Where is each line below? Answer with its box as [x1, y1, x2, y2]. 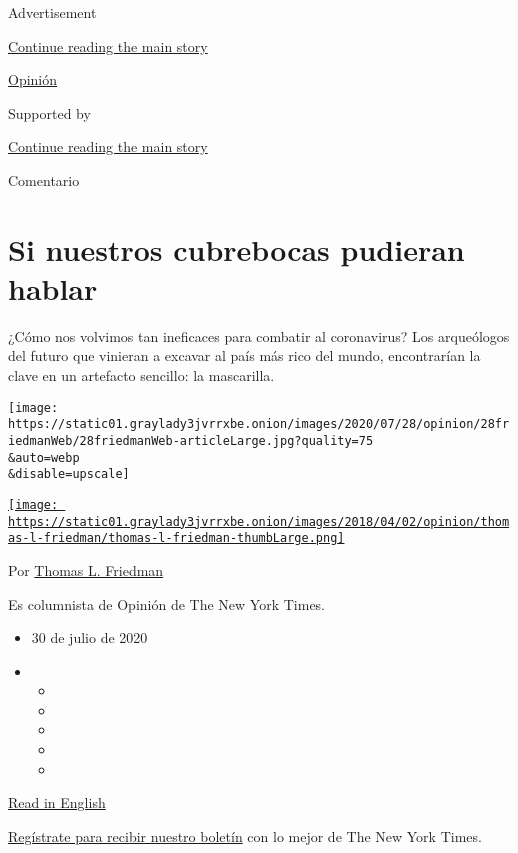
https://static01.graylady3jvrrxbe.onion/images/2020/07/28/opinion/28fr [8, 417, 510, 432]
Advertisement [8, 2, 97, 22]
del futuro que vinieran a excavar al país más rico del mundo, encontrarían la [8, 345, 481, 366]
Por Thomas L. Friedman [8, 559, 164, 580]
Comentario [8, 169, 80, 190]
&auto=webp [8, 450, 80, 465]
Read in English [8, 792, 106, 813]
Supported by [8, 102, 91, 123]
